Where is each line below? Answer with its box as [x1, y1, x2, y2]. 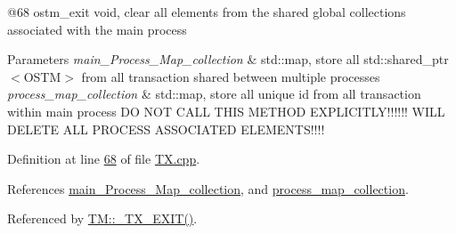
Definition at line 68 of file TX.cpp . [7, 149, 200, 168]
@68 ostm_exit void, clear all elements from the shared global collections [7, 3, 406, 20]
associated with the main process [7, 20, 187, 38]
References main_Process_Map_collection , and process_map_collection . [7, 179, 409, 198]
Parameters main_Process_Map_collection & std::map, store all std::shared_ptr [7, 50, 449, 69]
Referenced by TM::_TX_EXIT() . [7, 209, 198, 228]
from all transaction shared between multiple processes [81, 67, 380, 85]
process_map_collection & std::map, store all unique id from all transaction [7, 85, 421, 103]
